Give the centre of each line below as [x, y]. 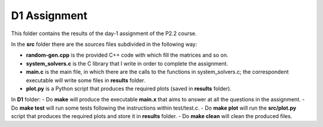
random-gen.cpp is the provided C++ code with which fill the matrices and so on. [127, 55]
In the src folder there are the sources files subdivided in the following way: [104, 44]
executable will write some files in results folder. [86, 80]
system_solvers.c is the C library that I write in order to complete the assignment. [127, 63]
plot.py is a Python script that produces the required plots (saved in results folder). [129, 88]
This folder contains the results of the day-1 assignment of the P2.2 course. [104, 33]
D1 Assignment [49, 16]
